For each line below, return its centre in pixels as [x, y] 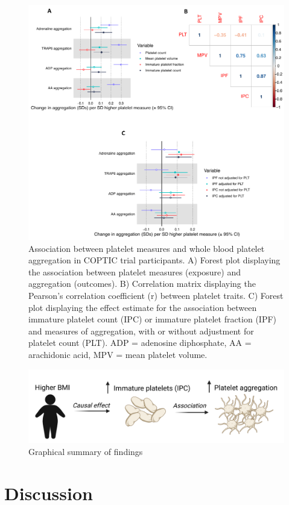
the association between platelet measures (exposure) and [135, 271]
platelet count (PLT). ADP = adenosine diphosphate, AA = [140, 343]
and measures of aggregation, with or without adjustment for [141, 331]
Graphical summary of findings [86, 451]
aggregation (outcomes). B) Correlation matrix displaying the [142, 284]
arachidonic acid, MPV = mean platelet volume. [118, 355]
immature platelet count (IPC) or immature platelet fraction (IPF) [153, 319]
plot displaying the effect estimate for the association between [143, 307]
